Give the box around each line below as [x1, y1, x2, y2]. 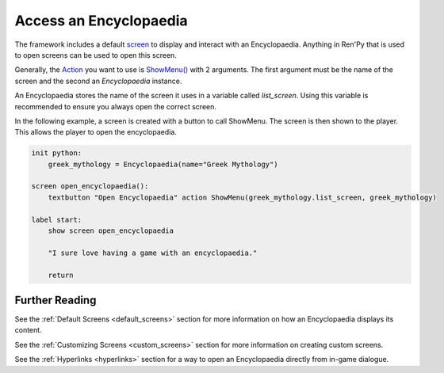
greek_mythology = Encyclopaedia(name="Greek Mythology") [48, 159, 278, 169]
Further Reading [14, 293, 97, 306]
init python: [31, 149, 82, 158]
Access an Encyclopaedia [14, 12, 188, 29]
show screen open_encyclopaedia [48, 226, 174, 235]
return [48, 270, 74, 280]
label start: [31, 215, 82, 224]
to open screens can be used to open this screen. [14, 50, 178, 59]
